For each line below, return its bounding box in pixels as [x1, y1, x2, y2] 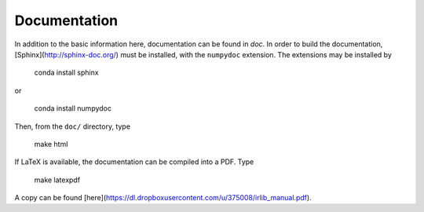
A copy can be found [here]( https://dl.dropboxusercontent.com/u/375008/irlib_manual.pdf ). [14, 193, 312, 203]
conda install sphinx [34, 68, 99, 78]
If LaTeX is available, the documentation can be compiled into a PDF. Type [14, 157, 254, 166]
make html [34, 139, 68, 148]
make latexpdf [34, 175, 81, 185]
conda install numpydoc [34, 104, 111, 113]
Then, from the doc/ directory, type [14, 122, 131, 131]
